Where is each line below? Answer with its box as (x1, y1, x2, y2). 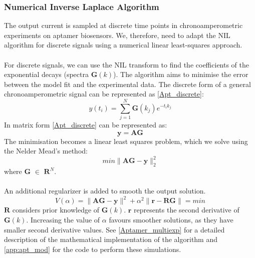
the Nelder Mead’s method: (4, 145, 88, 156)
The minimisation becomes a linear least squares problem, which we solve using (4, 135, 248, 146)
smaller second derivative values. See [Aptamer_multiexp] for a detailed (4, 224, 225, 234)
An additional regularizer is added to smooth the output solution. (4, 185, 206, 196)
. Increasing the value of (26, 214, 100, 225)
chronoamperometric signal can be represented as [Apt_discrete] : (4, 88, 204, 99)
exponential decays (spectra (4, 69, 89, 79)
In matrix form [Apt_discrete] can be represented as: (4, 119, 167, 130)
